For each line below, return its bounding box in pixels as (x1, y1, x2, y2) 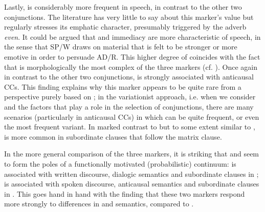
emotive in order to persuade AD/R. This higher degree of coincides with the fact (4, 51, 260, 62)
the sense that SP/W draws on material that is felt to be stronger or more (4, 41, 237, 52)
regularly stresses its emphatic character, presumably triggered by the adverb (4, 21, 247, 32)
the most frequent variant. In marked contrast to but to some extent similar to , (4, 121, 255, 132)
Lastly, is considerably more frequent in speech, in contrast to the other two (4, 2, 242, 12)
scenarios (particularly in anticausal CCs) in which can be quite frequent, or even (4, 111, 259, 122)
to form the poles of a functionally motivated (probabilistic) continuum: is (4, 158, 236, 169)
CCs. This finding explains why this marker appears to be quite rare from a (4, 81, 241, 92)
